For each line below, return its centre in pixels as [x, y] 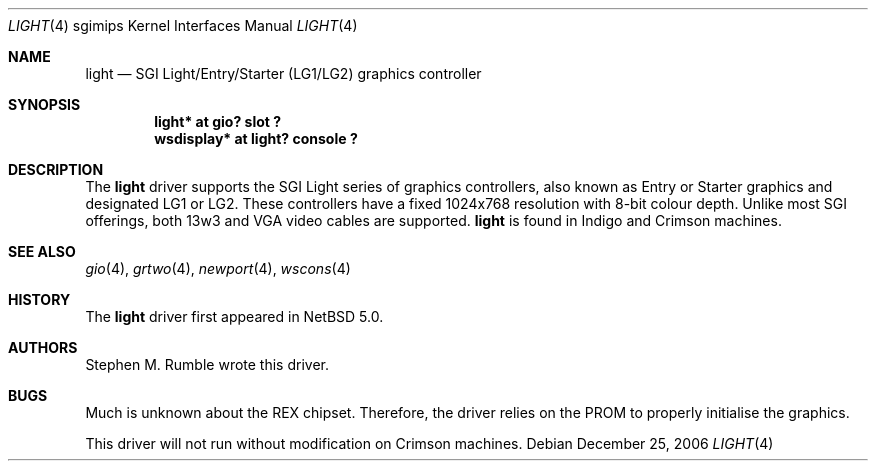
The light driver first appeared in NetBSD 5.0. [234, 316]
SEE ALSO [42, 251]
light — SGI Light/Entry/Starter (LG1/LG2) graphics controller [283, 73]
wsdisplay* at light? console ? [256, 138]
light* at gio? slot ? [218, 121]
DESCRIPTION [56, 169]
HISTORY [39, 299]
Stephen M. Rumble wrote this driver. [207, 364]
